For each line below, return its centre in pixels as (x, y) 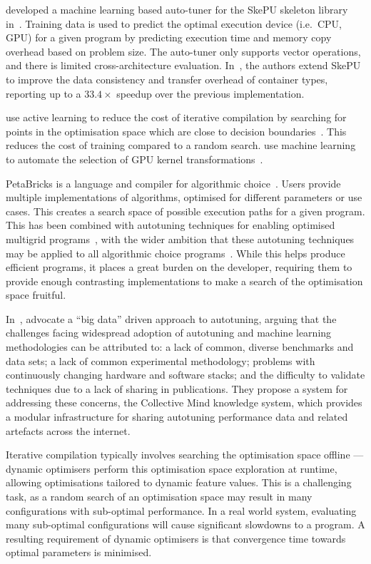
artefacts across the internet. (68, 430)
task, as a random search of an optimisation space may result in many (159, 496)
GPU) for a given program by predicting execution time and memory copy (169, 37)
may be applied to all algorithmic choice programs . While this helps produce (176, 253)
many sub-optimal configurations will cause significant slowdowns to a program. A (185, 524)
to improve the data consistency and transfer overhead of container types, (167, 79)
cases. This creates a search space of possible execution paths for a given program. (185, 211)
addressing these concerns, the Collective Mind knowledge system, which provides (184, 403)
